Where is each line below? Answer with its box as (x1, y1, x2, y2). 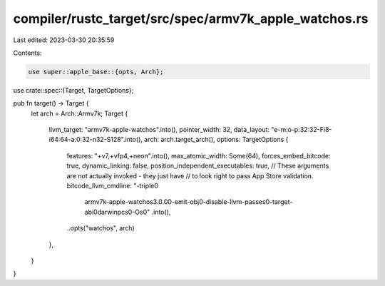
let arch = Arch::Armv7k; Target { (31, 109, 128, 118)
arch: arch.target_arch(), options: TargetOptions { (143, 136, 289, 144)
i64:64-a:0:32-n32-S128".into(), (48, 136, 143, 144)
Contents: (13, 48, 42, 57)
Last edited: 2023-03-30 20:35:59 (13, 36, 115, 44)
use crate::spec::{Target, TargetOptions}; (13, 86, 134, 94)
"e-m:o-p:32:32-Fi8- (271, 126, 332, 134)
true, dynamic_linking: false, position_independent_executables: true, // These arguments (66, 161, 329, 170)
